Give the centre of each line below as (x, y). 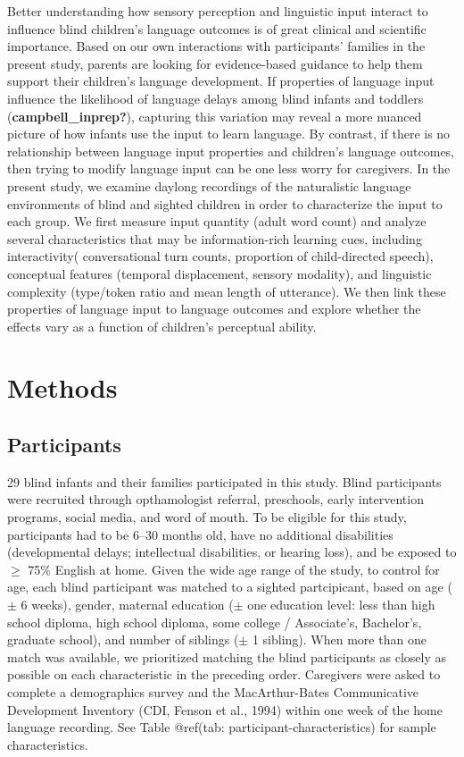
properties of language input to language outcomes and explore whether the (214, 309)
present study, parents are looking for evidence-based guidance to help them (215, 63)
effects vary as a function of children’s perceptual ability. (162, 326)
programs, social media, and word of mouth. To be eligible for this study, (207, 517)
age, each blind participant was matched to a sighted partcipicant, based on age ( (230, 587)
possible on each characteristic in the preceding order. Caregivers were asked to (224, 674)
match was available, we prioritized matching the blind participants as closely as (227, 656)
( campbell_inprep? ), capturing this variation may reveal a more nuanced (215, 116)
